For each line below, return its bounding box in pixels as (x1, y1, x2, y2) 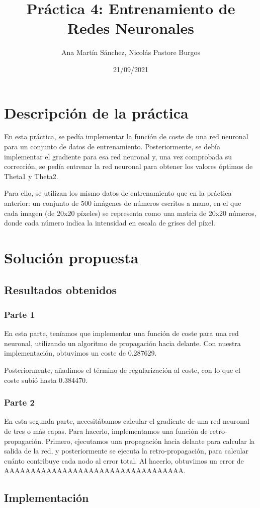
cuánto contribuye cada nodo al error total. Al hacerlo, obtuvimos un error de (4, 455, 244, 466)
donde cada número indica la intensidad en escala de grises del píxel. (4, 217, 215, 228)
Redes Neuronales (67, 18, 195, 38)
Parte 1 (4, 308, 35, 320)
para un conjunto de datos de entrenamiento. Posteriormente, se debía (4, 141, 220, 152)
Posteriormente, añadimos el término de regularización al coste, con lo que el (4, 364, 240, 375)
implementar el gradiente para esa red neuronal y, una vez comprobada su (4, 151, 232, 161)
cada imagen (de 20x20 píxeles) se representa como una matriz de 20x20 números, (4, 207, 256, 218)
